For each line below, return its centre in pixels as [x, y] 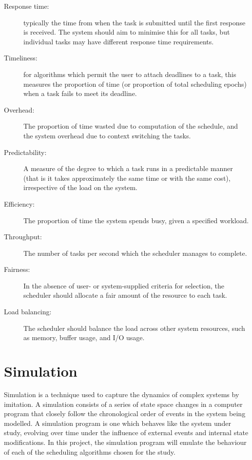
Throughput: [23, 237]
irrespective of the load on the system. [81, 187]
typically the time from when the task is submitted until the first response [135, 22]
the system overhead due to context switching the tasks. [107, 135]
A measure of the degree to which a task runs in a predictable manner [128, 168]
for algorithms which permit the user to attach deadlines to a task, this [130, 74]
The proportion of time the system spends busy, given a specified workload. [136, 220]
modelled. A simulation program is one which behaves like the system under [117, 423]
